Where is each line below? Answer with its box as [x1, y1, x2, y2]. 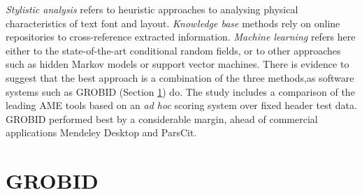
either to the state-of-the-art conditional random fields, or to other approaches [6, 43, 341, 57]
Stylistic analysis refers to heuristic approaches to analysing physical [6, 2, 298, 16]
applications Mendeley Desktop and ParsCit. [6, 125, 197, 140]
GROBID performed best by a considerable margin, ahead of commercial [6, 111, 318, 126]
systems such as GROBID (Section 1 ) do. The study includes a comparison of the [6, 84, 355, 99]
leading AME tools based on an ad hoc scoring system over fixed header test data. [6, 98, 357, 113]
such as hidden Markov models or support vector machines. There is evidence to [6, 57, 349, 71]
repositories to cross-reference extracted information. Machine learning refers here [6, 29, 356, 44]
